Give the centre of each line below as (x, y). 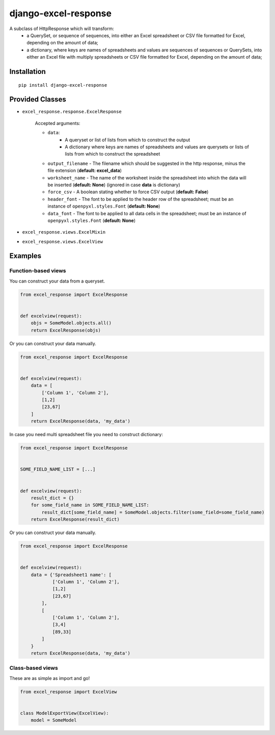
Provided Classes (38, 99)
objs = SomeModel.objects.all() (71, 323)
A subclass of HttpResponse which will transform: (62, 29)
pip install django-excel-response (63, 85)
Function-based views (38, 271)
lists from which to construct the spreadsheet (113, 154)
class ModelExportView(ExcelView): (64, 713)
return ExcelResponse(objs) (66, 330)
